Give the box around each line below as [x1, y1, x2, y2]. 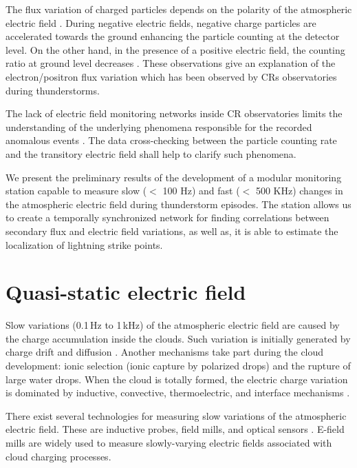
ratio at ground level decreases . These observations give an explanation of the [6, 56, 336, 70]
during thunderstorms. [6, 83, 100, 97]
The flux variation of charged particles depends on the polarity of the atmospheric [6, 2, 352, 16]
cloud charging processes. [6, 449, 111, 463]
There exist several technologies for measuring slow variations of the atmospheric [6, 408, 347, 423]
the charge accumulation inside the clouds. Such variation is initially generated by [6, 331, 351, 345]
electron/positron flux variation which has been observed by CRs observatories [6, 69, 337, 83]
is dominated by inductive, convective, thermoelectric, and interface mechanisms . [6, 385, 350, 400]
